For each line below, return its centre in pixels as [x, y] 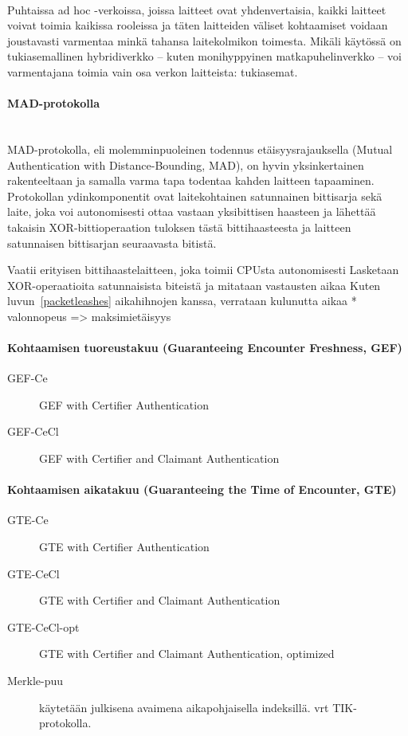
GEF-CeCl [33, 431]
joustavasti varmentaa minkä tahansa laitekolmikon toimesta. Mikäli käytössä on [204, 40]
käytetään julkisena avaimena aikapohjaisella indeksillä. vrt [184, 707]
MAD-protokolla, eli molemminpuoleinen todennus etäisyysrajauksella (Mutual [200, 149]
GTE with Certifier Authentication [124, 547]
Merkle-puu [35, 681]
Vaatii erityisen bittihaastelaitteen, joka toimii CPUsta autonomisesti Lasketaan [203, 270]
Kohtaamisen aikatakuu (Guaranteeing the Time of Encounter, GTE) [202, 489]
